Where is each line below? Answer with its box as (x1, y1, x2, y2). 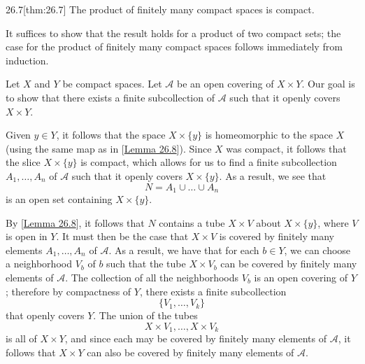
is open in (6, 229, 48, 244)
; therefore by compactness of (6, 283, 131, 298)
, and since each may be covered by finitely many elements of (64, 331, 327, 346)
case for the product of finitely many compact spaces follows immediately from (6, 39, 343, 54)
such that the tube (106, 256, 186, 271)
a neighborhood (6, 256, 72, 271)
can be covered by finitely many (220, 256, 357, 271)
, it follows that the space (56, 127, 166, 142)
